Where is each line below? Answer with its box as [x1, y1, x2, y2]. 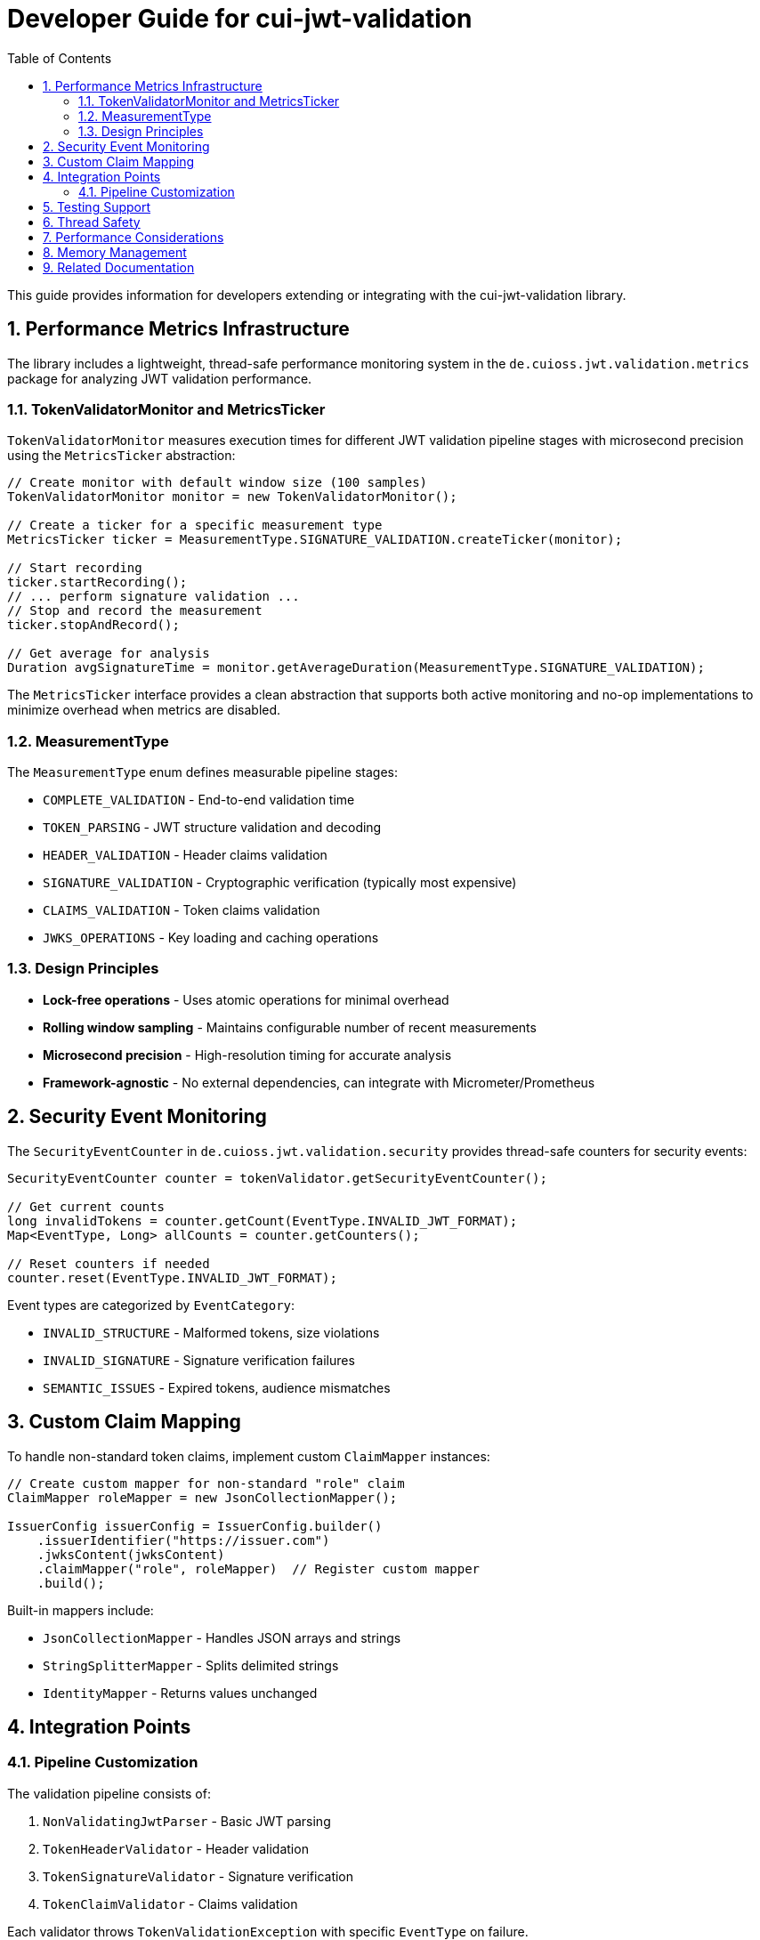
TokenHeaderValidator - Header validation [43, 1840, 309, 1856]
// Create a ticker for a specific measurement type [7, 518, 383, 533]
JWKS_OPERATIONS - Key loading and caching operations [43, 930, 379, 946]
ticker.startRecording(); [7, 575, 188, 590]
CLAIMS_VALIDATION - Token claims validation [43, 902, 320, 918]
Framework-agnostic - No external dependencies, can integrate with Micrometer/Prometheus [43, 1074, 595, 1090]
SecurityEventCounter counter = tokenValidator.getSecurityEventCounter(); [7, 1170, 547, 1185]
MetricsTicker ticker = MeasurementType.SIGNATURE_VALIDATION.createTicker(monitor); [7, 532, 623, 547]
